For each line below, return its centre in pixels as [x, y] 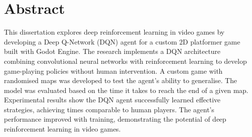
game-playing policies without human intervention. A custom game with [113, 70]
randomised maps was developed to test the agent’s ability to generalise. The [121, 80]
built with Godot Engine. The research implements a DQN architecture [112, 51]
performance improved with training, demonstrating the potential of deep [115, 119]
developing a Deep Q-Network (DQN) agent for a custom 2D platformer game [122, 41]
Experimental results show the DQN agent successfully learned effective [112, 100]
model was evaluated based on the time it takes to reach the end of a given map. [126, 90]
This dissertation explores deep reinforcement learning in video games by [114, 32]
